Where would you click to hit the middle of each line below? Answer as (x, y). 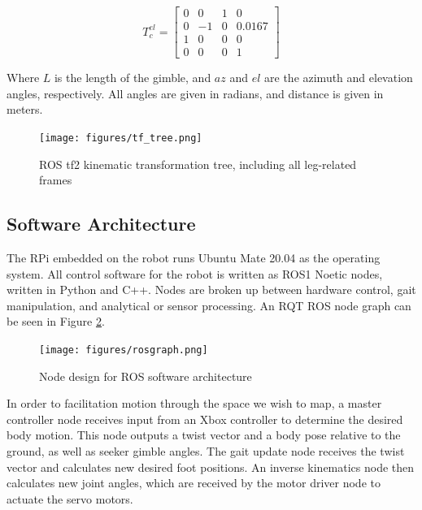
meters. (25, 109)
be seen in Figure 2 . (56, 321)
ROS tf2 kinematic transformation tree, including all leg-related (198, 164)
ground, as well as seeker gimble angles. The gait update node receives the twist (206, 450)
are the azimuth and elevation (339, 78)
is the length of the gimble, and (133, 78)
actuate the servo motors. (70, 498)
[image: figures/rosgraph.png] (124, 350)
